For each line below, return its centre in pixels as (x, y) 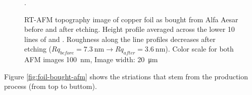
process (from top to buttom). (51, 86)
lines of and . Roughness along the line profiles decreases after (120, 39)
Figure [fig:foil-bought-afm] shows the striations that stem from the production (126, 76)
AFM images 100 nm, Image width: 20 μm (91, 59)
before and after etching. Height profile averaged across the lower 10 (130, 29)
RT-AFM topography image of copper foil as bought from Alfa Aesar (131, 19)
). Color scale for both (199, 49)
